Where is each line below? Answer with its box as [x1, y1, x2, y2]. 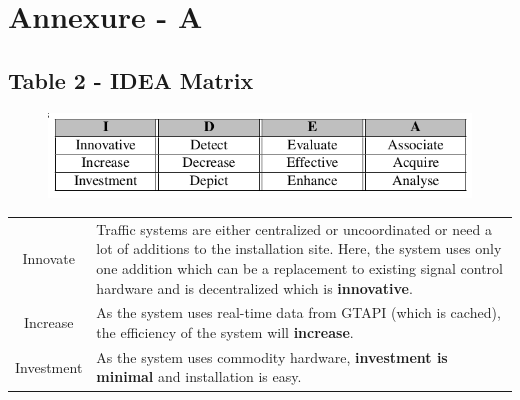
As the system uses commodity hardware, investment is [96, 346, 448, 367]
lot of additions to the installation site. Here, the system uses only [96, 238, 502, 259]
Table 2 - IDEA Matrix [8, 64, 254, 95]
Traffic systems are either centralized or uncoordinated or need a [96, 218, 492, 239]
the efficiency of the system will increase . [96, 321, 354, 342]
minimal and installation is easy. [96, 366, 302, 387]
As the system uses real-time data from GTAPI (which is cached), [96, 302, 501, 323]
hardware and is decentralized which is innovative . [96, 277, 413, 298]
